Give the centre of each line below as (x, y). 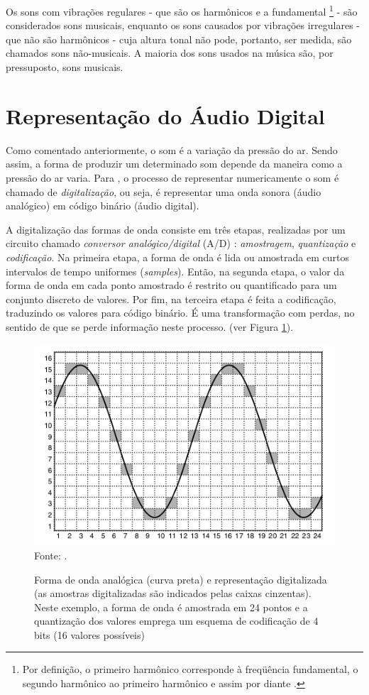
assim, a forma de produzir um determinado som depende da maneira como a (174, 164)
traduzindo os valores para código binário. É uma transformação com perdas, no (180, 313)
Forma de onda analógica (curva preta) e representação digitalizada (181, 579)
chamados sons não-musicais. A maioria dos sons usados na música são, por (170, 53)
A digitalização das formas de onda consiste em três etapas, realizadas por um (176, 229)
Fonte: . (51, 555)
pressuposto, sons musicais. (65, 67)
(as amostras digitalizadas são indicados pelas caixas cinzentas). (173, 593)
